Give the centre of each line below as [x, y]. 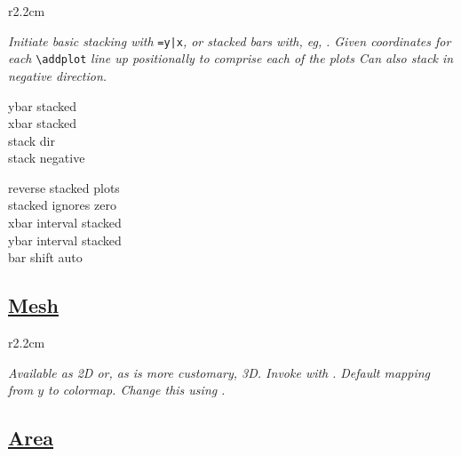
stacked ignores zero [62, 205]
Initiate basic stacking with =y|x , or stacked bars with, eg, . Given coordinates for [230, 40]
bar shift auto [45, 257]
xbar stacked [43, 123]
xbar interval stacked [65, 223]
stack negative [47, 158]
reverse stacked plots [64, 187]
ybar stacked [43, 105]
